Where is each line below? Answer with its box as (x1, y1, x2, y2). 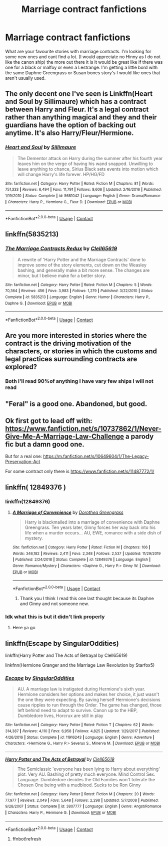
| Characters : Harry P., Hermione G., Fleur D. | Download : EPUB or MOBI (5, 199, 132, 204)
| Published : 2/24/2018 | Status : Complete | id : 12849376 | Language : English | (12, 557, 151, 562)
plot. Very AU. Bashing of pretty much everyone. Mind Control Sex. (17, 771, 155, 777)
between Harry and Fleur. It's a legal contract (5, 105, 149, 114)
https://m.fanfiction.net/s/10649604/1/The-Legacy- (43, 453, 149, 460)
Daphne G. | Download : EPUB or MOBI (5, 301, 72, 306)
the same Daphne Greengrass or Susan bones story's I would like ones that (5, 69, 160, 76)
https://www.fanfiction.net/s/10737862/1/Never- (5, 424, 161, 433)
